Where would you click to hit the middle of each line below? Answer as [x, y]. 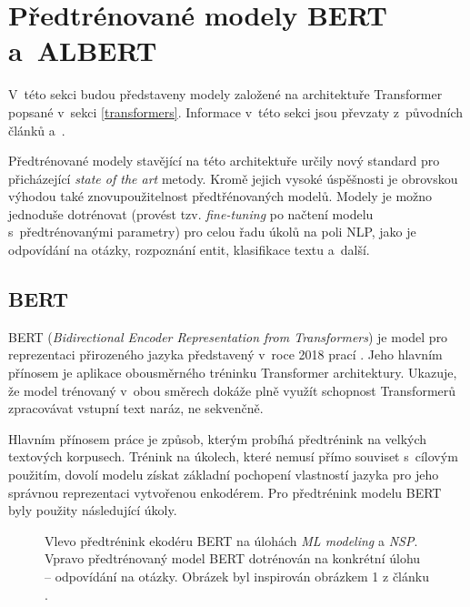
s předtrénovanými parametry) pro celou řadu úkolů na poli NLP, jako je [212, 232]
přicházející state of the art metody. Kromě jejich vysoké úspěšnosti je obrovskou [233, 178]
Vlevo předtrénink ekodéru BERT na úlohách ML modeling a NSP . [231, 540]
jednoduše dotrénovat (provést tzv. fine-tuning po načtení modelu [191, 213]
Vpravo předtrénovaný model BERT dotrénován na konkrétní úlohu [233, 558]
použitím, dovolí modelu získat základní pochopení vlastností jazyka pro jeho [224, 475]
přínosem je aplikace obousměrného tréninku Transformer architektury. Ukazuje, [233, 373]
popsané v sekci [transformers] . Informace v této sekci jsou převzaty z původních [235, 111]
